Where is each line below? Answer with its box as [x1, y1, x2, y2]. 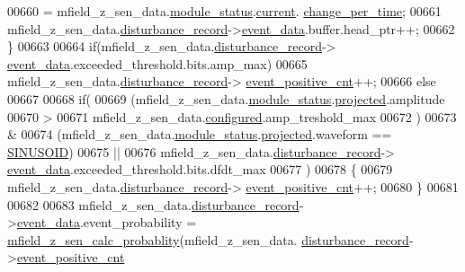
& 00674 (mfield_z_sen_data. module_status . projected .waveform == [7, 125, 392, 144]
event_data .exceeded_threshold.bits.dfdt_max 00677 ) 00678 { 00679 [7, 160, 393, 179]
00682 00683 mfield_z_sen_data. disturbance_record [7, 195, 300, 214]
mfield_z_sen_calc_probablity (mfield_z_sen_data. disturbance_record [7, 230, 409, 249]
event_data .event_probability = [16, 213, 197, 232]
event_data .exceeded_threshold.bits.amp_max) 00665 [7, 54, 308, 73]
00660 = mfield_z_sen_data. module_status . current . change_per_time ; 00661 [7, 2, 442, 20]
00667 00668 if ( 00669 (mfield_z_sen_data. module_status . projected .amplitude [7, 89, 445, 108]
